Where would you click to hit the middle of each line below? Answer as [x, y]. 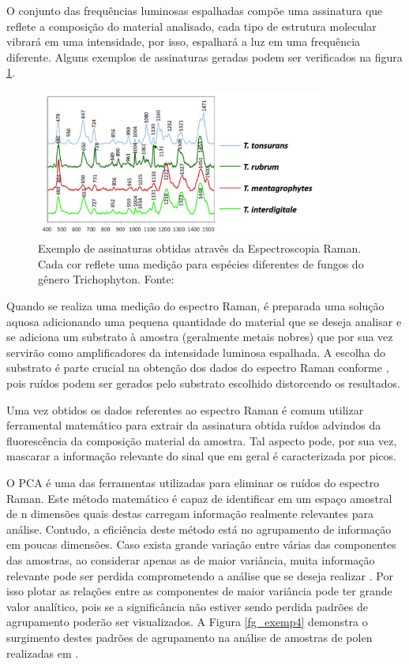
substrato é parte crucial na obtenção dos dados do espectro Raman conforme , [198, 368]
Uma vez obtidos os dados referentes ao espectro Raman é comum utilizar [185, 409]
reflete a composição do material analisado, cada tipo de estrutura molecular [191, 26]
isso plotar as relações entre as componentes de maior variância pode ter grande [199, 591]
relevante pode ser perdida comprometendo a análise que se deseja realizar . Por [200, 575]
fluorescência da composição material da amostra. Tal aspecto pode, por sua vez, [202, 440]
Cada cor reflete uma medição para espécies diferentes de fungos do [201, 263]
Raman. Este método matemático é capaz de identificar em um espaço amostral [199, 498]
